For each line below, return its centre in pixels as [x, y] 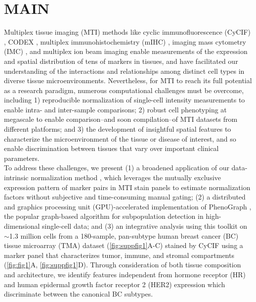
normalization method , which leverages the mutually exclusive [126, 177]
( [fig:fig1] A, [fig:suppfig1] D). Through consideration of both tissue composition [123, 265]
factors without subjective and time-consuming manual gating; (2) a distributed [125, 197]
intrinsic [16, 177]
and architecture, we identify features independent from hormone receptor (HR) [125, 274]
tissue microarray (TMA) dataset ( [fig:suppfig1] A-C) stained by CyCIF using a [124, 245]
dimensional [22, 226]
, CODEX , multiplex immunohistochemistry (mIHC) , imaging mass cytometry [125, 41]
